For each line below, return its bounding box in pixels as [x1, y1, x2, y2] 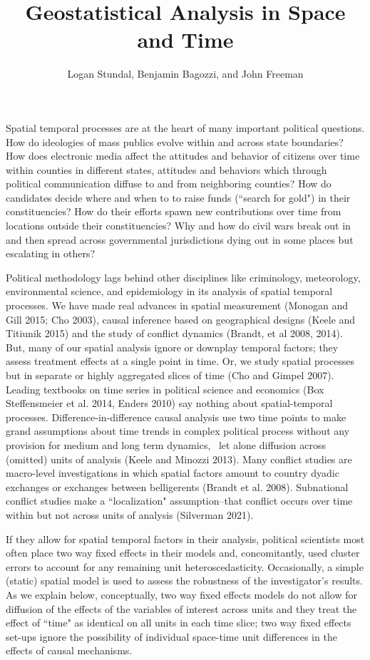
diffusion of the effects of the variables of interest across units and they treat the [6, 601, 357, 616]
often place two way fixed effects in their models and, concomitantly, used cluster [6, 545, 360, 560]
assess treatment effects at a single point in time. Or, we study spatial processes [6, 354, 354, 368]
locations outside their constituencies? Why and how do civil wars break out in [6, 218, 351, 233]
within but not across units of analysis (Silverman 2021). [6, 507, 254, 522]
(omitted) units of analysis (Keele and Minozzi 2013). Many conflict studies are [6, 451, 352, 466]
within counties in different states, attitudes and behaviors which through [6, 162, 327, 177]
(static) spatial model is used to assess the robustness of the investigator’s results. [6, 573, 363, 588]
